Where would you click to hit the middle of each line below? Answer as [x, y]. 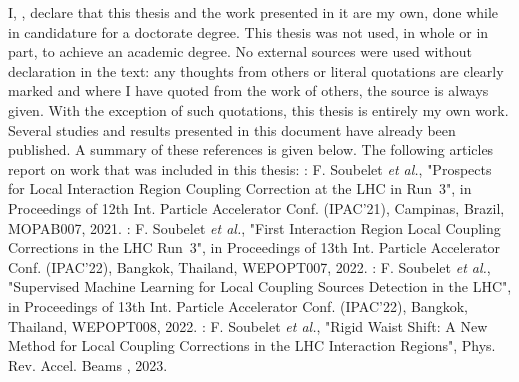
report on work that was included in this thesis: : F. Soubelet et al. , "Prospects [250, 168]
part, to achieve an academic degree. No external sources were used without [240, 51]
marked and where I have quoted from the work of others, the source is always [248, 90]
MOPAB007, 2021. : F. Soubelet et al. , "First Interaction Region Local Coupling [254, 227]
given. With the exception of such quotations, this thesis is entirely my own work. [258, 109]
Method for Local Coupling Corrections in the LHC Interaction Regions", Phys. [252, 345]
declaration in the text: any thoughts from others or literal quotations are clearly [256, 70]
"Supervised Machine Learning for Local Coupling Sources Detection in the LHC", [260, 286]
